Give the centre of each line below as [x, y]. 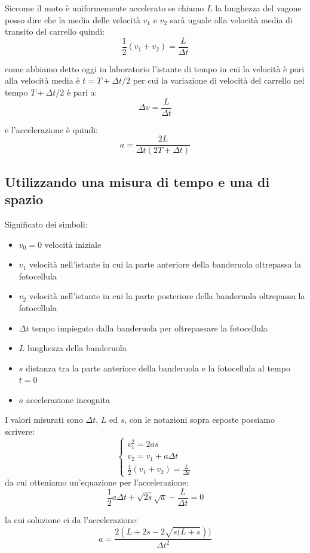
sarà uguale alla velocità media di [231, 19]
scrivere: [20, 431]
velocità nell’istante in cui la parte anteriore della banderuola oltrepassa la [165, 264]
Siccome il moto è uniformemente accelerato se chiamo [105, 8]
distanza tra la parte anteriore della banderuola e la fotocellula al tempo [158, 368]
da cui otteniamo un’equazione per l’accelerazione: [97, 482]
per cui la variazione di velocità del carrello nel [219, 80]
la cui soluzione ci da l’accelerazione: [72, 519]
